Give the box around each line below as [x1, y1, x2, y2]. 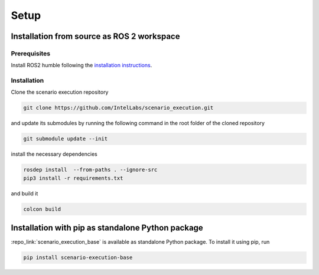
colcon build [23, 205, 61, 212]
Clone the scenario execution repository [11, 89, 109, 96]
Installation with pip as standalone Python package [11, 223, 203, 233]
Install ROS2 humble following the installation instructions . [11, 62, 152, 69]
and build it [11, 189, 38, 197]
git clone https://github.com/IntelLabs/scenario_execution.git [23, 104, 214, 112]
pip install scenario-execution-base [23, 254, 133, 261]
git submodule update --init [23, 136, 108, 142]
